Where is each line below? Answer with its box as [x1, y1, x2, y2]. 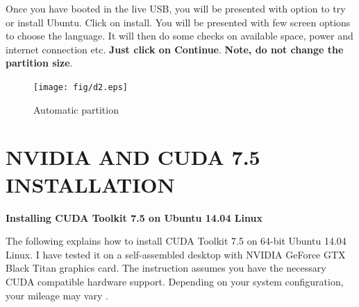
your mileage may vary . [6, 288, 108, 302]
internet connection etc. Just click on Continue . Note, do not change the [6, 42, 344, 56]
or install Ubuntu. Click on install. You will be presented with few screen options [6, 15, 351, 29]
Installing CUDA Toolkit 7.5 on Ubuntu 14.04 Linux [6, 210, 262, 225]
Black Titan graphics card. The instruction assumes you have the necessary [6, 261, 326, 275]
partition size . [6, 55, 73, 70]
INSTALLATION [6, 170, 175, 198]
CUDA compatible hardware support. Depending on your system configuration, [6, 274, 344, 288]
